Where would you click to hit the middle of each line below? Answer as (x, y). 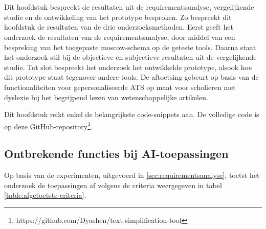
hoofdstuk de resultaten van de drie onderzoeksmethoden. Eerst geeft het (119, 27)
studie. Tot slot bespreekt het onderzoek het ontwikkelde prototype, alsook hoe (128, 67)
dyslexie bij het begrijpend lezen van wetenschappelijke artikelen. (106, 97)
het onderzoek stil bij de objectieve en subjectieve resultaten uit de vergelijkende (130, 57)
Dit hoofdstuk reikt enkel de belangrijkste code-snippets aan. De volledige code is (132, 114)
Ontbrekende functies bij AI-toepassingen (116, 154)
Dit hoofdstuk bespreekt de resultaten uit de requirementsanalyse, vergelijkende (129, 7)
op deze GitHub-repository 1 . (48, 125)
